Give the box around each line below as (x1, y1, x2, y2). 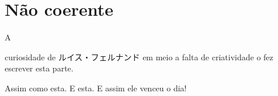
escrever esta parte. (5, 62, 74, 74)
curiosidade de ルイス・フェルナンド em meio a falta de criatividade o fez (5, 50, 273, 63)
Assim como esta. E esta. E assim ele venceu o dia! (5, 81, 187, 94)
